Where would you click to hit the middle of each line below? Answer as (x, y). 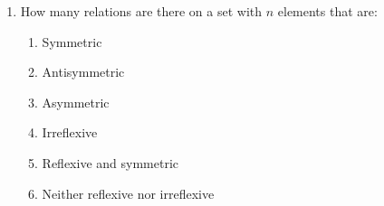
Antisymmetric (83, 72)
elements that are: (327, 11)
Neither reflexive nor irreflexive (128, 193)
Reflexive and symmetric (110, 162)
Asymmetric (76, 102)
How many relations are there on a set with (141, 11)
